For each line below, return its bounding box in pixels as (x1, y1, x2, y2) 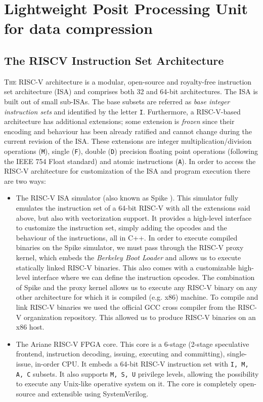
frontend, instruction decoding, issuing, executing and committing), (16, 348, 225, 359)
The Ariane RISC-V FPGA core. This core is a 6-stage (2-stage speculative (16, 338, 249, 349)
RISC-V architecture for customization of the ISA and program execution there (4, 166, 250, 176)
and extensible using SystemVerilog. (37, 388, 149, 398)
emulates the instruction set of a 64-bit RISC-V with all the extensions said (16, 203, 250, 213)
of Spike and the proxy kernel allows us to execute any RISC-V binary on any (16, 282, 257, 292)
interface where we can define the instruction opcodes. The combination (32, 272, 255, 283)
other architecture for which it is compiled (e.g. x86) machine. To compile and (16, 292, 258, 302)
